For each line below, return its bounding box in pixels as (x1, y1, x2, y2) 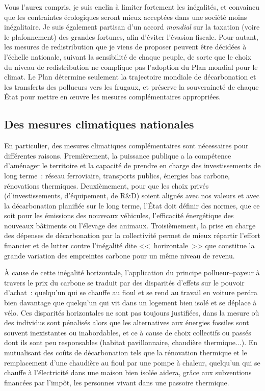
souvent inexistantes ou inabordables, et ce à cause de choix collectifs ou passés (4, 327, 251, 337)
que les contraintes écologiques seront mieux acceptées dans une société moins (4, 11, 247, 22)
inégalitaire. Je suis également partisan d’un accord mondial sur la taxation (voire (4, 21, 260, 32)
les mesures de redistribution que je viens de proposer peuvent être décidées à (4, 41, 247, 52)
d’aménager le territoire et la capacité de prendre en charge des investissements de (4, 160, 261, 171)
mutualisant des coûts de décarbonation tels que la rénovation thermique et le (4, 347, 247, 358)
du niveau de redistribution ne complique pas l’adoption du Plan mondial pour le (4, 61, 258, 72)
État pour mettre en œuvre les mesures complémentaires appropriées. (4, 91, 221, 102)
